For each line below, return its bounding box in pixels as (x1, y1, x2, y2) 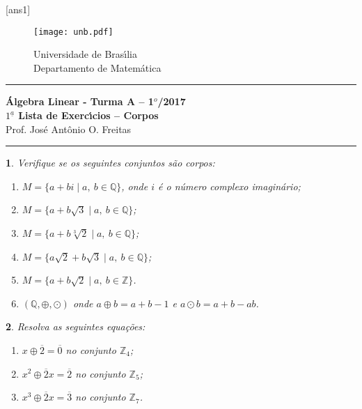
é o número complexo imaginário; (158, 178, 301, 193)
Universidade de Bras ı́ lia (33, 47, 138, 61)
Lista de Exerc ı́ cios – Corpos (18, 108, 159, 123)
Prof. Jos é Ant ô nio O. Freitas (6, 121, 132, 136)
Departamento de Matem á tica (33, 60, 162, 75)
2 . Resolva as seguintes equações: (6, 319, 145, 334)
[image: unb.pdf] (33, 26, 113, 37)
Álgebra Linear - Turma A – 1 (6, 94, 154, 109)
